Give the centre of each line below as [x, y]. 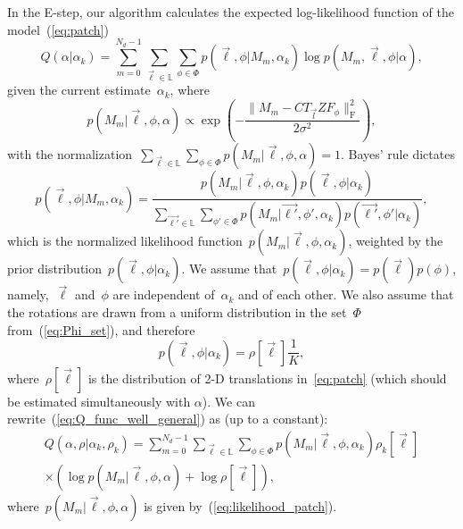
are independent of [164, 294]
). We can [228, 401]
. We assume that [229, 269]
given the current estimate [79, 90]
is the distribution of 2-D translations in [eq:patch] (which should [267, 378]
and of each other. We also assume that [346, 294]
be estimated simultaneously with [99, 401]
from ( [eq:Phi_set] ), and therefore [101, 329]
